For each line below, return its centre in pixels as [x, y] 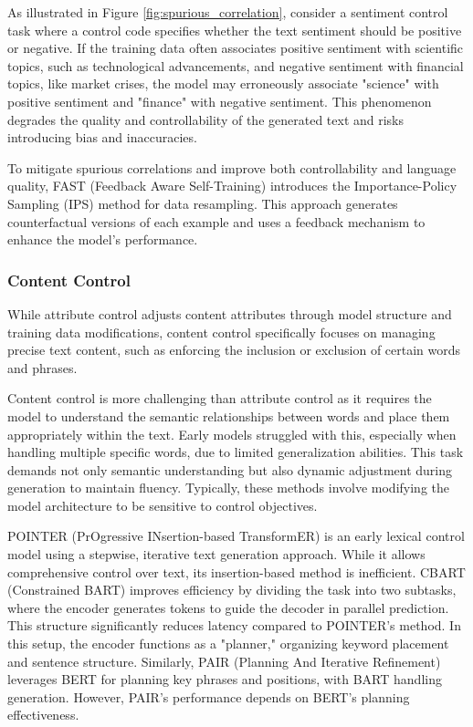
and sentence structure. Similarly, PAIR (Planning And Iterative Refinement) [224, 661]
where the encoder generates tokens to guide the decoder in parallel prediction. [228, 607]
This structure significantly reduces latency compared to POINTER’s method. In [234, 625]
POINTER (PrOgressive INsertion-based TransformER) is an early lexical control [236, 536]
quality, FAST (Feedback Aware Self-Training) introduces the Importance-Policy [232, 186]
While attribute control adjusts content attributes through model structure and [230, 313]
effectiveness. [43, 715]
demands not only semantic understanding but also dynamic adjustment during [230, 469]
